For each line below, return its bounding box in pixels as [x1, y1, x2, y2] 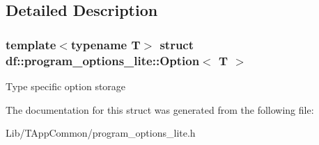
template [6, 35, 56, 53]
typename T [70, 35, 141, 53]
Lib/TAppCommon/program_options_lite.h [6, 126, 196, 140]
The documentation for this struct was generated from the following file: [6, 102, 314, 117]
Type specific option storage [6, 78, 126, 93]
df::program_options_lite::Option [6, 51, 200, 69]
